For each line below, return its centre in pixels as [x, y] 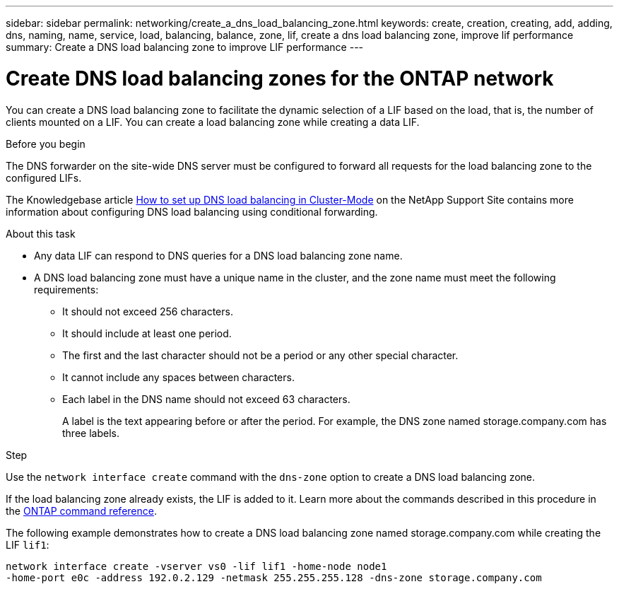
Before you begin [46, 144]
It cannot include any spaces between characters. [178, 377]
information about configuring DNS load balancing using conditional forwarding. [192, 211]
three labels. [91, 433]
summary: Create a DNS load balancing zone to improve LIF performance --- [185, 47]
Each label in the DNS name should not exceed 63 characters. [206, 399]
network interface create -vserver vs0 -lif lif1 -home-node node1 [196, 566]
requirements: [66, 289]
